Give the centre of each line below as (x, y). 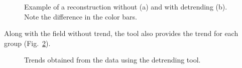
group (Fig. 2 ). (27, 43)
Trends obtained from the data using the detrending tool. (112, 60)
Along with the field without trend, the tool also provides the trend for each (121, 33)
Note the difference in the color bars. (81, 16)
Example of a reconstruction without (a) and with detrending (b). (126, 6)
